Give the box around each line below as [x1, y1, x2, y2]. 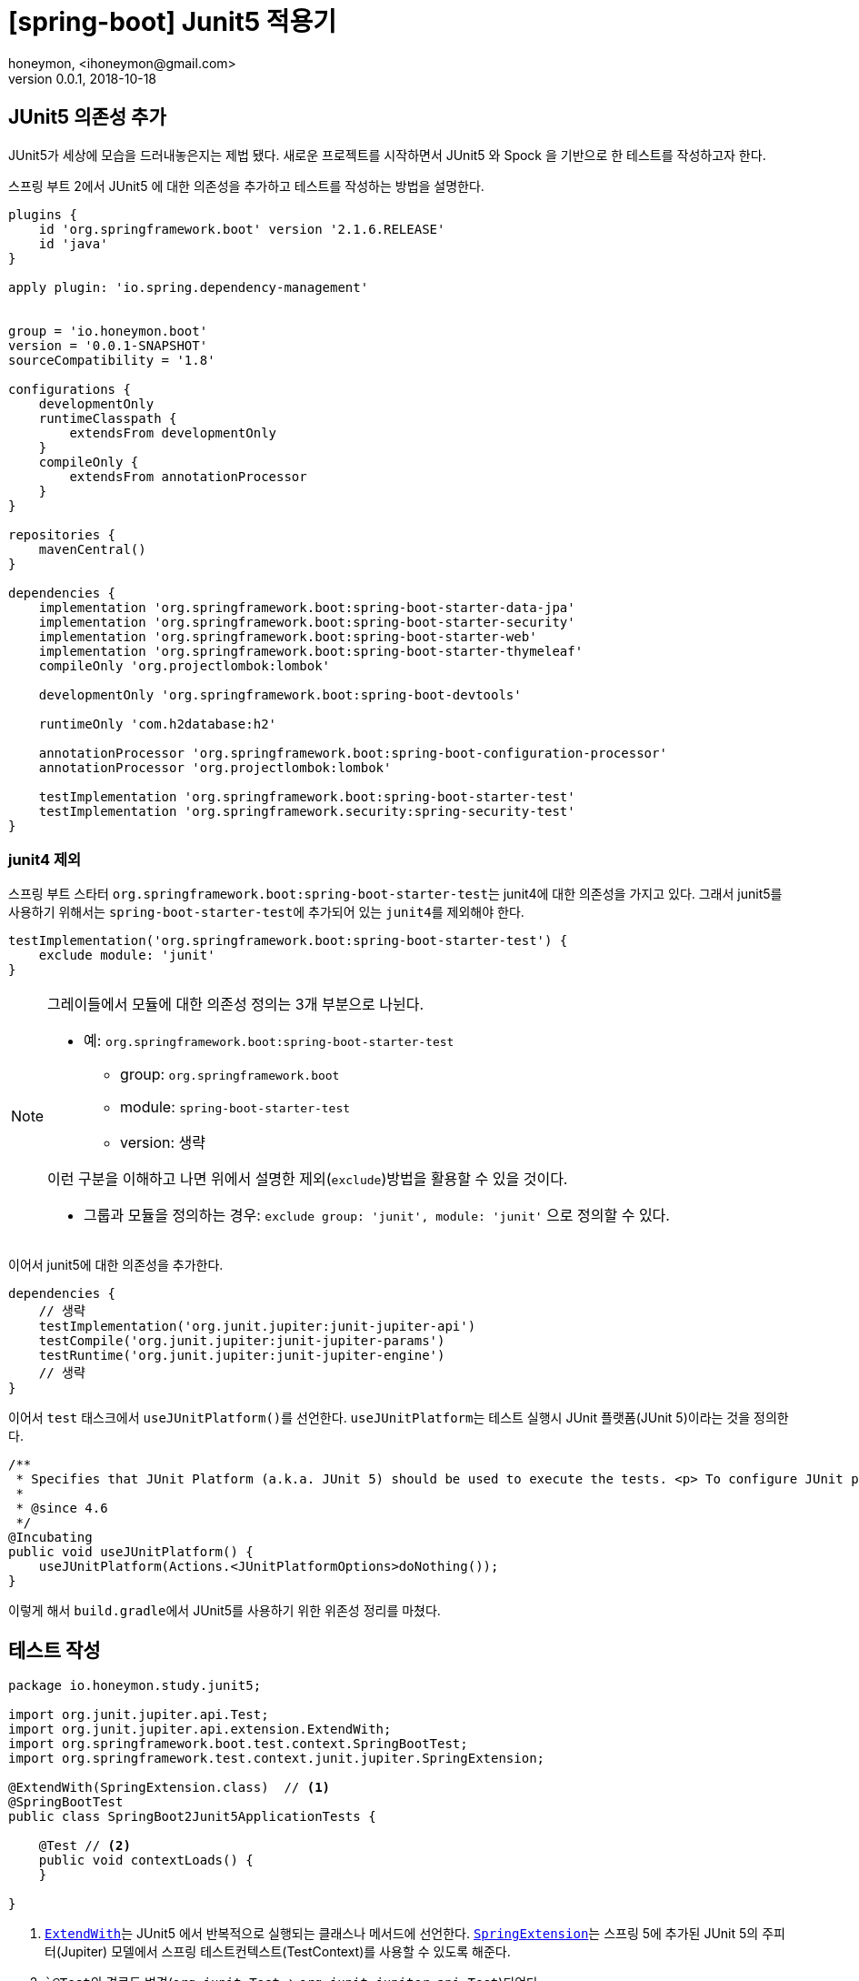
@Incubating [8, 1530, 93, 1545]
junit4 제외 [8, 850, 82, 869]
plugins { [8, 206, 77, 222]
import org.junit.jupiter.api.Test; [8, 1707, 269, 1723]
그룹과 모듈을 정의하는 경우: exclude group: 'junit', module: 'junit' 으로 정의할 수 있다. [84, 1206, 670, 1225]
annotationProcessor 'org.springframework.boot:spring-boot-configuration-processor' [38, 745, 667, 760]
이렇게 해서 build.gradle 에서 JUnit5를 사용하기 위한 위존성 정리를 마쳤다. [8, 1603, 441, 1619]
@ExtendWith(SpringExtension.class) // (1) [8, 1780, 331, 1795]
